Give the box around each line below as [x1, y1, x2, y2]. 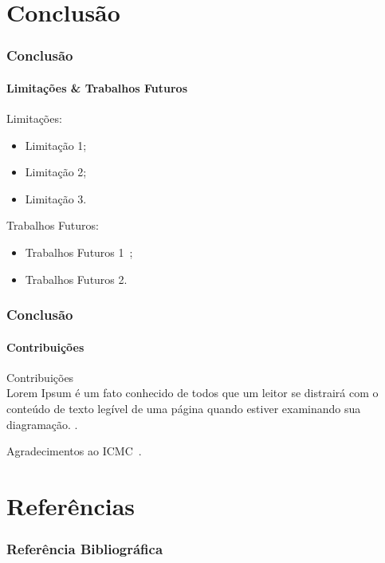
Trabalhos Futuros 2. [25, 270, 128, 287]
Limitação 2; [25, 163, 87, 180]
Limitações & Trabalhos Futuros [6, 79, 187, 96]
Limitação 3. [25, 190, 87, 207]
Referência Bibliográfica [6, 539, 163, 559]
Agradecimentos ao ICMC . [6, 443, 142, 459]
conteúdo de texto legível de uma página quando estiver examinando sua [6, 400, 361, 416]
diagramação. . [6, 415, 78, 432]
